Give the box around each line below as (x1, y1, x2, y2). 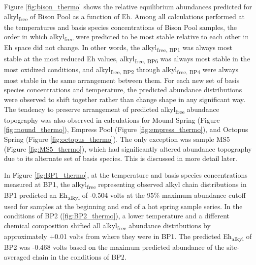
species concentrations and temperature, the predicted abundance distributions (4, 84, 242, 95)
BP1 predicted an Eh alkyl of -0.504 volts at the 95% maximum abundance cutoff (4, 190, 246, 202)
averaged (4, 251, 31, 262)
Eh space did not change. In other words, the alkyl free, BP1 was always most (4, 42, 232, 54)
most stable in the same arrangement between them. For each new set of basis (4, 75, 240, 85)
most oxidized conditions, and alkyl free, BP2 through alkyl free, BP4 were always (4, 64, 238, 76)
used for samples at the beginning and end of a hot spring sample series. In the (4, 201, 243, 211)
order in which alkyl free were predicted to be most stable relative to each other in (4, 31, 249, 43)
